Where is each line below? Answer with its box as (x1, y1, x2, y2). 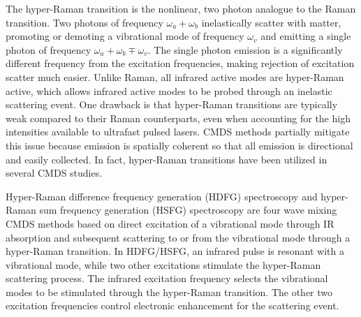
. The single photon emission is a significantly (147, 42, 343, 57)
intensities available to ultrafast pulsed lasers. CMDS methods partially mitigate (6, 124, 350, 139)
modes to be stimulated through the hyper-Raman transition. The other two (6, 284, 333, 299)
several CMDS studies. (6, 165, 103, 180)
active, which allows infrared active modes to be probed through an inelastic (6, 83, 332, 98)
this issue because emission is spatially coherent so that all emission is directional (6, 138, 353, 152)
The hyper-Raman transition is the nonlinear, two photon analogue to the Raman (6, 1, 356, 15)
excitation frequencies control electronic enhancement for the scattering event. (6, 298, 339, 313)
